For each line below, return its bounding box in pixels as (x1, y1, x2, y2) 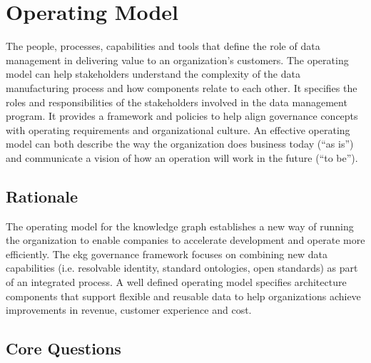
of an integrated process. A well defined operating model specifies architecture (6, 275, 347, 290)
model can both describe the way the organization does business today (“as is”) (6, 136, 354, 151)
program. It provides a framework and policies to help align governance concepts (6, 108, 358, 123)
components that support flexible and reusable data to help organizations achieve (6, 288, 361, 303)
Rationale (6, 185, 78, 207)
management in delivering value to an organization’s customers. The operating (6, 52, 349, 67)
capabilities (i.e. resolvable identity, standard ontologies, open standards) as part (6, 260, 358, 275)
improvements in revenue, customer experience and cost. (6, 302, 252, 317)
